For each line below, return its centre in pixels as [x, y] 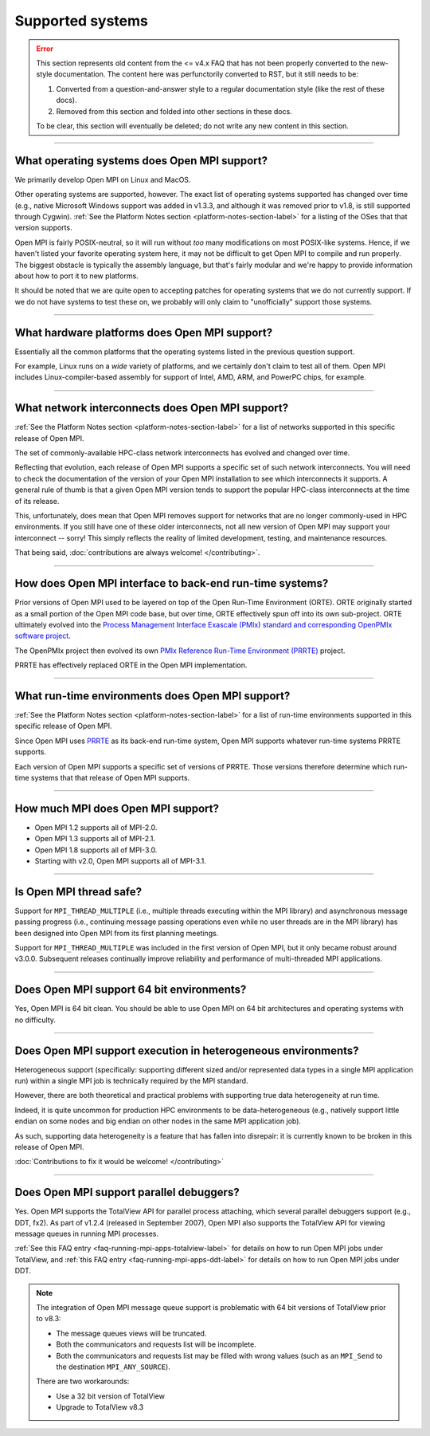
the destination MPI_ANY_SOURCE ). [113, 1367]
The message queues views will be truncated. [131, 1333]
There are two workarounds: [83, 1381]
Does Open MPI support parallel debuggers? [127, 1192]
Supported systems [82, 21]
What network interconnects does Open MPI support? [152, 408]
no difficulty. [35, 1020]
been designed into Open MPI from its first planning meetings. [117, 933]
